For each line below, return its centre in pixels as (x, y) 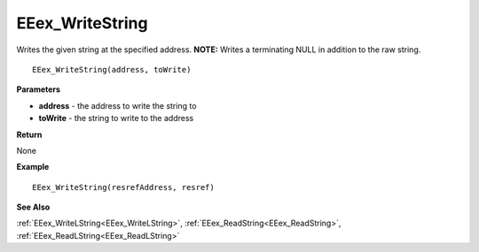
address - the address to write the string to (118, 105)
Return (29, 134)
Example (33, 167)
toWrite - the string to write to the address (116, 118)
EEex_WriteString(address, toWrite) (112, 69)
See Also (33, 207)
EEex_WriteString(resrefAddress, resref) (123, 187)
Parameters (39, 89)
